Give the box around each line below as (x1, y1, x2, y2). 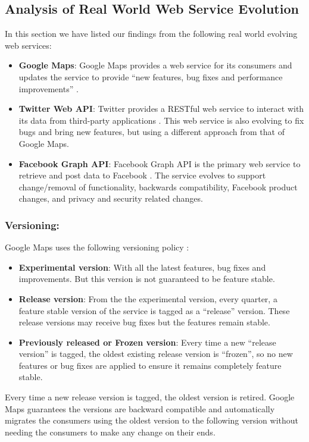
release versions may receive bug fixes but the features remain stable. (18, 316, 270, 328)
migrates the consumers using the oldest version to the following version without (5, 414, 299, 427)
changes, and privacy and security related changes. (18, 192, 203, 205)
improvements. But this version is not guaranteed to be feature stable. (18, 272, 275, 285)
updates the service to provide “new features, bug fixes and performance (18, 70, 283, 83)
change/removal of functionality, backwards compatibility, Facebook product (18, 180, 298, 193)
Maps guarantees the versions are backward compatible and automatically (5, 402, 275, 415)
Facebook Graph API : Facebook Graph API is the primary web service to (18, 157, 301, 170)
